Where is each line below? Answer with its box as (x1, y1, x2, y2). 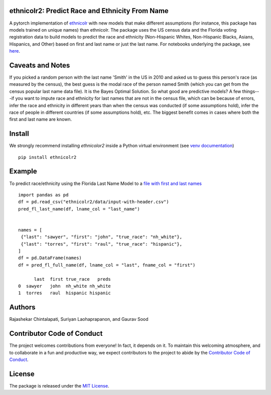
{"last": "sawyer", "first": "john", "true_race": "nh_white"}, (21, 234, 183, 240)
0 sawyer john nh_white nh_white (18, 283, 111, 289)
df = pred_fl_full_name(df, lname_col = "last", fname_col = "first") (18, 262, 196, 268)
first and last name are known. (9, 116, 72, 122)
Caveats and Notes (9, 61, 70, 70)
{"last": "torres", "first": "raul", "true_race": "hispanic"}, (21, 241, 183, 247)
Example (9, 167, 37, 175)
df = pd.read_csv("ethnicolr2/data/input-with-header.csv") (18, 199, 169, 205)
